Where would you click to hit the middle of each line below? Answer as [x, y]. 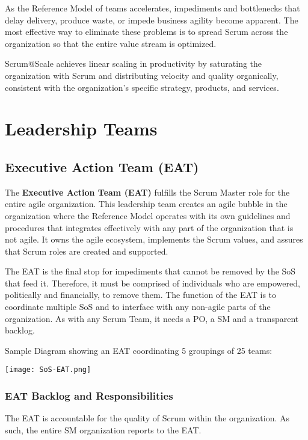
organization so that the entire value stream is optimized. [111, 43]
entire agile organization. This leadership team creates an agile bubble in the [146, 204]
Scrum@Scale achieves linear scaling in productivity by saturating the [134, 64]
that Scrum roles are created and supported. [87, 251]
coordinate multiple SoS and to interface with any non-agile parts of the [138, 307]
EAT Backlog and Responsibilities [89, 396]
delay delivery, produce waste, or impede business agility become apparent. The [152, 20]
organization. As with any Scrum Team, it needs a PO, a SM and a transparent [152, 318]
